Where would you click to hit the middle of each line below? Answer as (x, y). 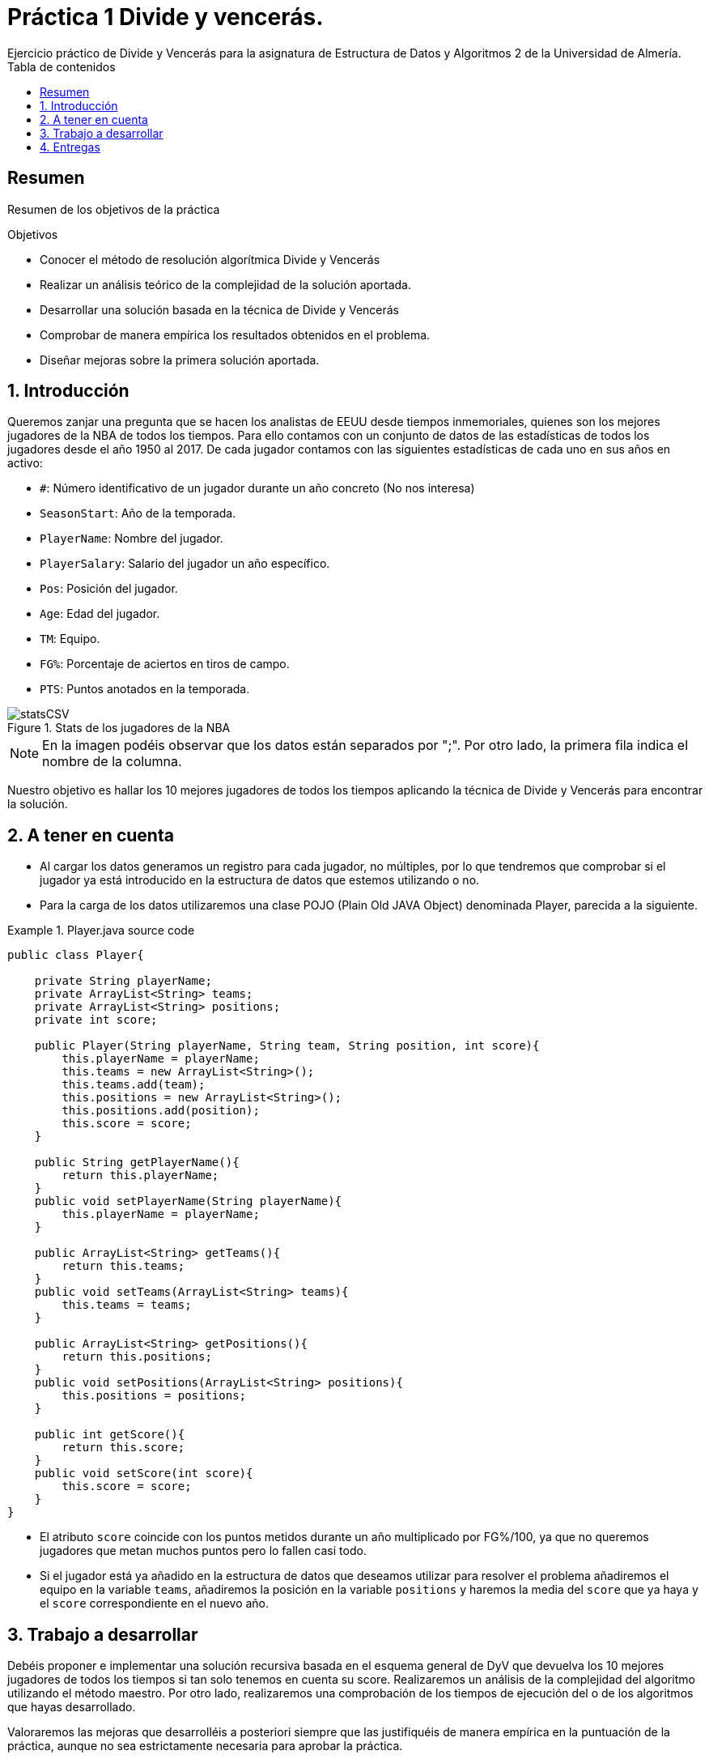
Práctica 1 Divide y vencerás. (166, 17)
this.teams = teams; (127, 1305)
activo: (25, 463)
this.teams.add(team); (134, 1085)
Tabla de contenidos (62, 66)
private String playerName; (123, 981)
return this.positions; (137, 1357)
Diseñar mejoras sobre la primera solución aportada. (180, 360)
